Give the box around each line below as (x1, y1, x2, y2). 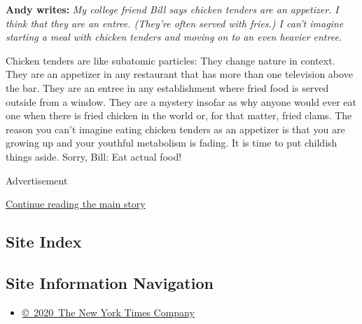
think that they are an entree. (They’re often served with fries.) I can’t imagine (6, 15, 344, 30)
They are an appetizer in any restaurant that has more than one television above (6, 67, 353, 81)
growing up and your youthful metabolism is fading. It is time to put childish (6, 135, 337, 150)
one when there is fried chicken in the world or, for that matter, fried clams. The (6, 108, 352, 123)
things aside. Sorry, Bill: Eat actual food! (6, 149, 182, 163)
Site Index (6, 231, 82, 252)
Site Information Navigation (6, 271, 214, 293)
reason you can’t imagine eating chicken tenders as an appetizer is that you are (6, 121, 345, 136)
